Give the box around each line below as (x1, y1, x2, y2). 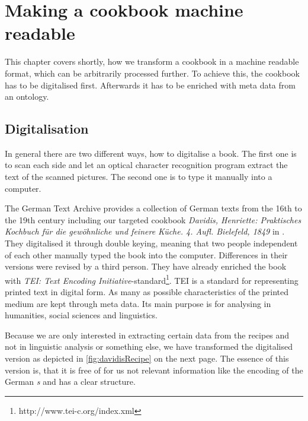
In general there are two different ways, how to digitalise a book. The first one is (5, 147, 297, 159)
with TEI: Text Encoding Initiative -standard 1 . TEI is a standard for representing (5, 272, 299, 286)
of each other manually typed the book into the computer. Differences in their (5, 248, 288, 261)
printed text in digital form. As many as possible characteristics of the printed (5, 286, 288, 298)
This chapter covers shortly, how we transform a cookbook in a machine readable (5, 55, 299, 68)
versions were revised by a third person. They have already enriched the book (5, 260, 287, 273)
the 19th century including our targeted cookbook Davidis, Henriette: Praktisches (5, 213, 301, 226)
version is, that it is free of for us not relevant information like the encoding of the (5, 363, 303, 376)
